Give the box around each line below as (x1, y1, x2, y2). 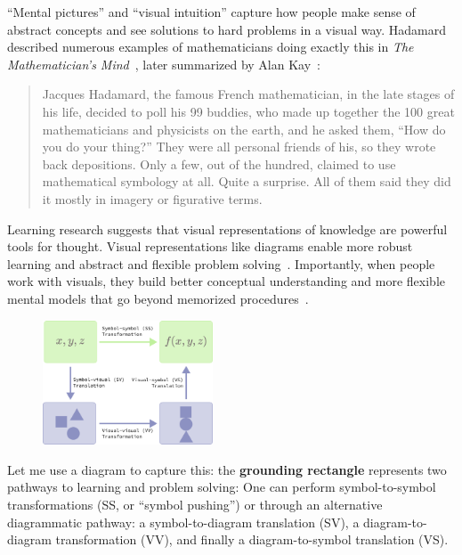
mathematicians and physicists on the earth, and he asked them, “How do (42, 119, 446, 138)
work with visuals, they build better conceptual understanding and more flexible (7, 272, 445, 290)
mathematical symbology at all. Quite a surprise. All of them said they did (42, 172, 451, 191)
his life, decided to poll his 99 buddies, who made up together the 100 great (42, 102, 455, 120)
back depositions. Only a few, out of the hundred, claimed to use (42, 154, 396, 173)
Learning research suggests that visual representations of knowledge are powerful (7, 219, 448, 238)
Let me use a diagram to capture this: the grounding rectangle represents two (7, 460, 447, 478)
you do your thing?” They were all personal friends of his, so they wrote (42, 137, 436, 156)
